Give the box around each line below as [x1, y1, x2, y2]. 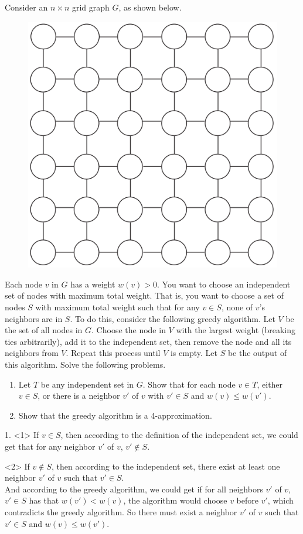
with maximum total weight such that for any [35, 301, 200, 313]
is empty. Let [170, 347, 217, 359]
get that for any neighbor [5, 440, 96, 452]
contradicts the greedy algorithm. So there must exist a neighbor [5, 505, 237, 518]
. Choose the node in [91, 324, 166, 336]
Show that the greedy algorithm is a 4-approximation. [18, 409, 212, 421]
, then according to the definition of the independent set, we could [60, 429, 298, 441]
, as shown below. [118, 1, 182, 13]
